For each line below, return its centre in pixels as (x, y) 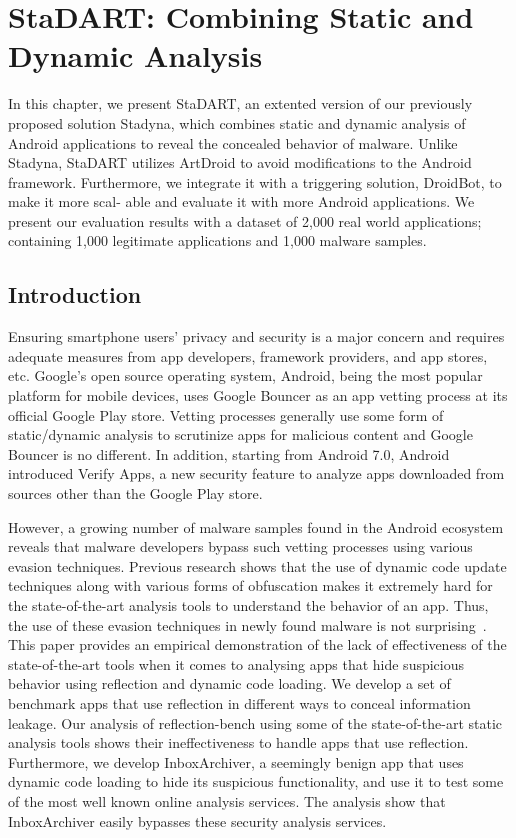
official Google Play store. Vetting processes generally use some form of (226, 414)
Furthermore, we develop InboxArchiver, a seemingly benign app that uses (236, 761)
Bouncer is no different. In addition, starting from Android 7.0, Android (229, 453)
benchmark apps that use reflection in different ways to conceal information (239, 702)
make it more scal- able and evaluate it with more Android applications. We (241, 201)
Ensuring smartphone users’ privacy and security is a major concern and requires (256, 336)
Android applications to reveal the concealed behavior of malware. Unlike (233, 142)
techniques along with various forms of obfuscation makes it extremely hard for (250, 585)
